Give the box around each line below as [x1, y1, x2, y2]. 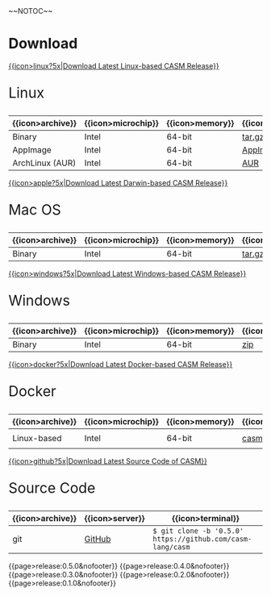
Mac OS [8, 200, 62, 219]
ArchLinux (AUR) [12, 157, 77, 169]
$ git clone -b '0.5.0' [152, 526, 244, 536]
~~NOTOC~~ [8, 6, 53, 15]
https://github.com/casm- [152, 534, 252, 544]
